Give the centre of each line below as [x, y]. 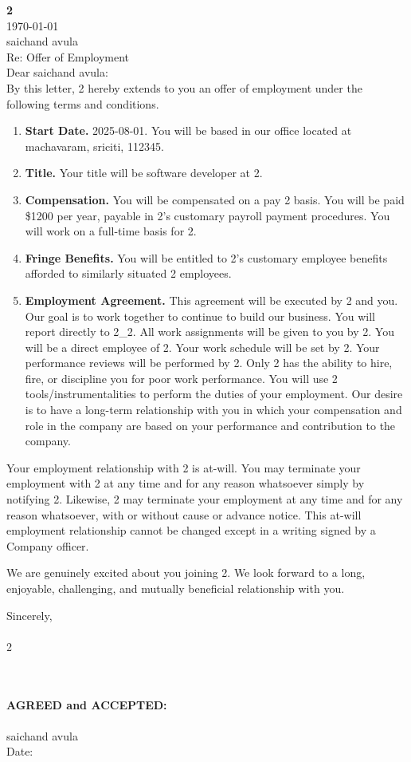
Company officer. [48, 545]
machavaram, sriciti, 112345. [94, 146]
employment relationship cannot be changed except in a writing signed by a [191, 530]
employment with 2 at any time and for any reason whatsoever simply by [186, 483]
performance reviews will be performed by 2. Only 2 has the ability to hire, [209, 363]
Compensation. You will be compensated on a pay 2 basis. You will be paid [215, 199]
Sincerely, [29, 615]
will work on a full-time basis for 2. [111, 231]
